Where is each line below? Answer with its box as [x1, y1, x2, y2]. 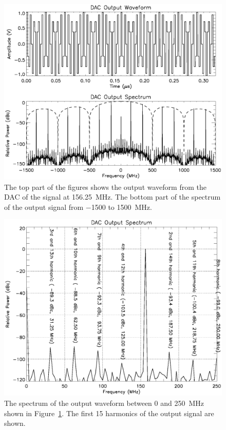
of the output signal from [4, 201, 84, 212]
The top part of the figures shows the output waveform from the [4, 181, 206, 192]
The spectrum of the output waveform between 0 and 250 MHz [4, 398, 204, 408]
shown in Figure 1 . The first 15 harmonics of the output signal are [4, 407, 214, 418]
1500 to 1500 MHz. [91, 201, 152, 212]
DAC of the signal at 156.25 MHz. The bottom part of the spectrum [4, 191, 221, 202]
